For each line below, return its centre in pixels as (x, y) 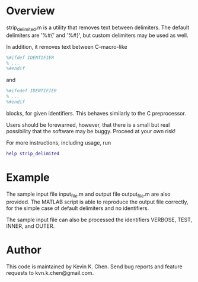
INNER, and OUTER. (31, 226)
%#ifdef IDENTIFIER (30, 58)
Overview (31, 11)
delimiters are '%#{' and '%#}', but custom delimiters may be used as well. (97, 35)
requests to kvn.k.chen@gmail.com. (50, 272)
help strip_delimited (33, 153)
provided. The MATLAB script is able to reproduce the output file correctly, (97, 202)
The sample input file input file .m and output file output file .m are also (88, 195)
